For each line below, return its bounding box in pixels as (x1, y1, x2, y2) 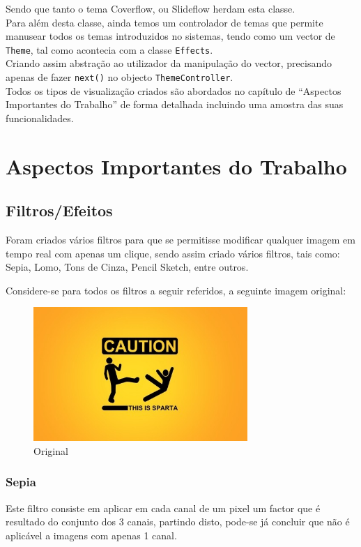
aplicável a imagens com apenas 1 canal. (6, 527, 177, 542)
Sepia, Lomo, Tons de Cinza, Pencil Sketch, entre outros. (6, 260, 249, 274)
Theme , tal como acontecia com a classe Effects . (6, 42, 213, 57)
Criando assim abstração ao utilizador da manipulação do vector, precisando (6, 56, 332, 70)
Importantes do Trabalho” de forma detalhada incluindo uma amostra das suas (6, 97, 344, 112)
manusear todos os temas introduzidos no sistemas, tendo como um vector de (6, 29, 335, 43)
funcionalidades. (6, 110, 74, 125)
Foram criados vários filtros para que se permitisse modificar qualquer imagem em (6, 232, 355, 247)
